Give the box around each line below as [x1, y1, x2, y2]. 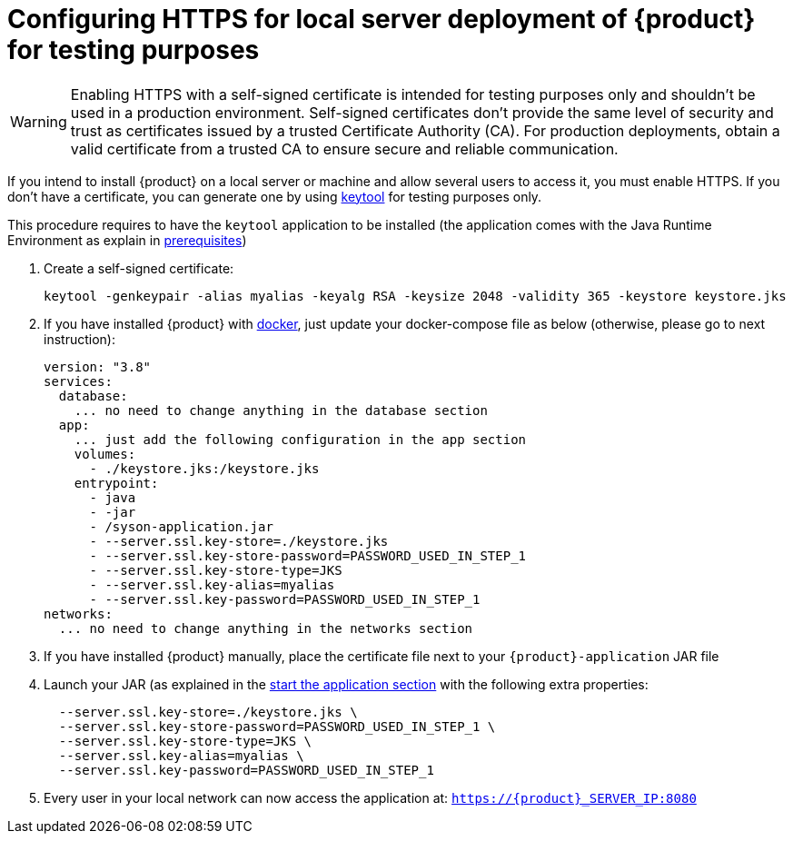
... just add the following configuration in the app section [74, 431, 527, 447]
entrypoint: [74, 475, 159, 490]
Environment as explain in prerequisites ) [7, 232, 247, 248]
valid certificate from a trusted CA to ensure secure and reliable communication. [70, 139, 619, 158]
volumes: [74, 446, 136, 461]
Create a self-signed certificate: [44, 260, 234, 276]
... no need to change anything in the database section [74, 402, 488, 418]
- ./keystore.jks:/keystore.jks [89, 460, 320, 476]
